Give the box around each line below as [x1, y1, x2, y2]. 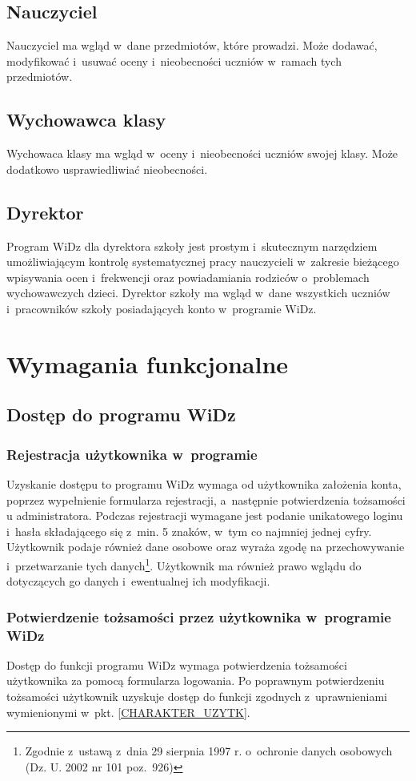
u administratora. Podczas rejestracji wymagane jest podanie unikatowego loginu [6, 507, 403, 524]
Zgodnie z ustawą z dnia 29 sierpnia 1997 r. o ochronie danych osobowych [25, 743, 393, 759]
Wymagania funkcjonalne [6, 347, 289, 380]
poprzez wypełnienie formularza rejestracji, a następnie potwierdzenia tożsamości [6, 491, 406, 508]
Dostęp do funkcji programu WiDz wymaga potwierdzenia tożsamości [6, 656, 347, 673]
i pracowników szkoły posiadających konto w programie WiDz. [6, 300, 317, 316]
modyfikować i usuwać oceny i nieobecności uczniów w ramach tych [6, 52, 342, 69]
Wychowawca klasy [6, 107, 166, 132]
